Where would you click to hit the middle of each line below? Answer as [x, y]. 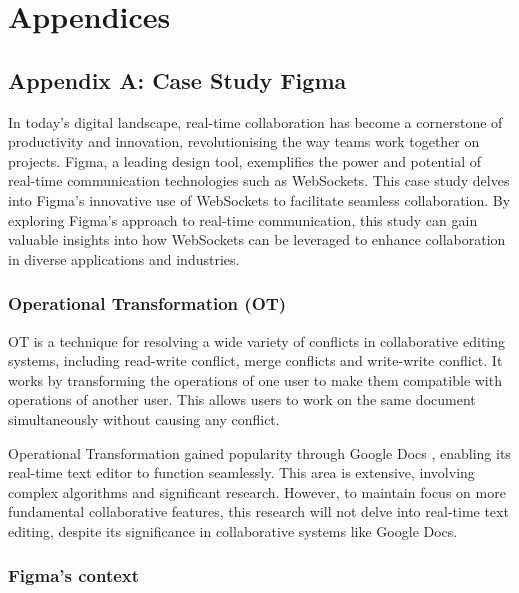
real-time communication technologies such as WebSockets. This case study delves [259, 180]
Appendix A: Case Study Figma [177, 79]
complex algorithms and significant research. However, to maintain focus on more [257, 491]
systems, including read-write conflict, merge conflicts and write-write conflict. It [255, 360]
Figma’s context [74, 575]
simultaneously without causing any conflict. [144, 418]
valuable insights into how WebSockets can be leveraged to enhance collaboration [257, 239]
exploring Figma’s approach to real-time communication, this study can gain [243, 219]
